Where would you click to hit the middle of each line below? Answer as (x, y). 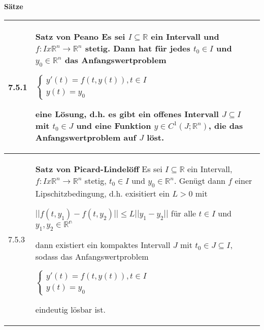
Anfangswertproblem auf (86, 137)
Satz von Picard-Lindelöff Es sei (99, 169)
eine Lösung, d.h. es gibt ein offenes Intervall (127, 114)
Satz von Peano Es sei (80, 36)
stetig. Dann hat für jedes (138, 48)
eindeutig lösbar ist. (70, 310)
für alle (184, 213)
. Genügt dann (200, 180)
